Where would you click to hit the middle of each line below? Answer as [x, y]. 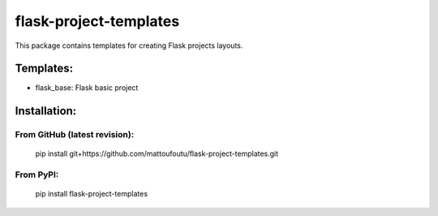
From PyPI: [37, 175]
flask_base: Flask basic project [87, 88]
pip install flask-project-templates [92, 194]
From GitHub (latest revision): [75, 135]
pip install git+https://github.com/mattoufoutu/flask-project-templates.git [157, 153]
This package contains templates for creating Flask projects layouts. [129, 45]
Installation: [46, 111]
